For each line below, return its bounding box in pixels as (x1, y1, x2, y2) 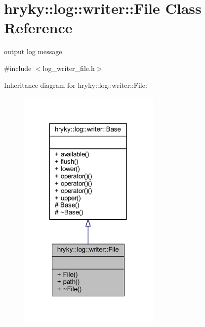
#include (4, 63, 32, 73)
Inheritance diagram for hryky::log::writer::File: (4, 79, 147, 90)
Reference (4, 17, 73, 38)
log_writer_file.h (42, 63, 95, 73)
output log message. (4, 46, 64, 57)
